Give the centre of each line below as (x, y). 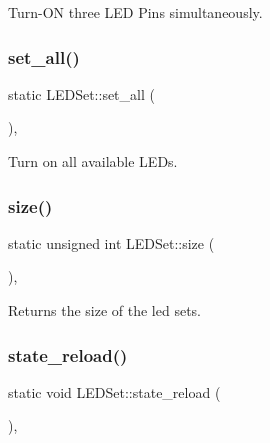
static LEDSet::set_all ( (81, 93)
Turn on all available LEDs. (93, 161)
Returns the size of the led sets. (105, 310)
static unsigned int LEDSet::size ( (111, 242)
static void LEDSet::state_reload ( (114, 391)
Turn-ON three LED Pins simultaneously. (135, 12)
